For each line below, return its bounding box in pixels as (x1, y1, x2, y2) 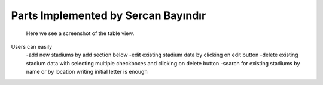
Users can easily (11, 43, 53, 50)
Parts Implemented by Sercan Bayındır (11, 9, 206, 22)
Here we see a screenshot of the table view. (26, 30, 135, 37)
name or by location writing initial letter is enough (26, 68, 148, 75)
